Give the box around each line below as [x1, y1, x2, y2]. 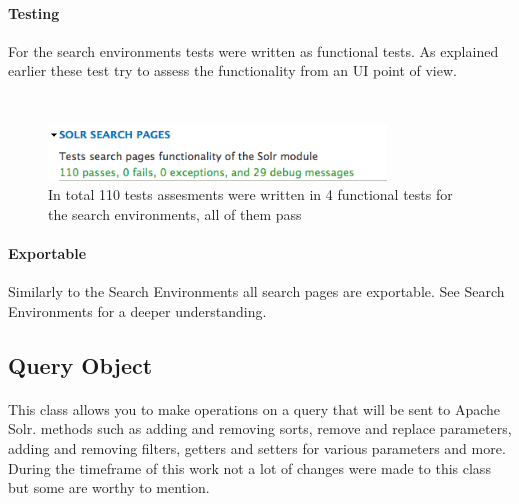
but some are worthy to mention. [8, 477, 210, 498]
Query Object [8, 349, 153, 380]
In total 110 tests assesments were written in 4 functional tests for [48, 184, 453, 205]
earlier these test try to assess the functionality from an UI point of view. [8, 60, 457, 81]
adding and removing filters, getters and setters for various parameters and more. [8, 437, 506, 458]
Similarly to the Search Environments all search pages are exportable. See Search [8, 281, 505, 302]
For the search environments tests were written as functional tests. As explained [8, 40, 499, 61]
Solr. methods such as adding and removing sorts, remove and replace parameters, [8, 418, 512, 439]
